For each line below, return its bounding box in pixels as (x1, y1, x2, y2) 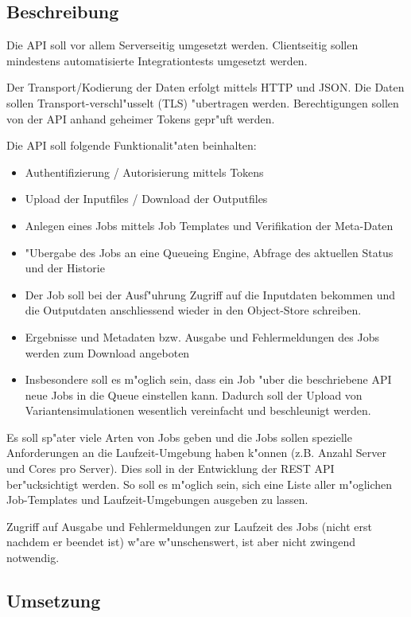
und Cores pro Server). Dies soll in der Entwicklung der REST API (6, 460, 335, 477)
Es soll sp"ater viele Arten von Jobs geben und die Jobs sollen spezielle (6, 428, 352, 445)
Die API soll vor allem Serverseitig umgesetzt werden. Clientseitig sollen (6, 37, 359, 53)
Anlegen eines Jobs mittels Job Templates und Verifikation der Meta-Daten (25, 217, 394, 233)
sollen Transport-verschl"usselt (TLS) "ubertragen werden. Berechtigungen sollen (6, 94, 399, 111)
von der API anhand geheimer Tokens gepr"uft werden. (6, 110, 275, 127)
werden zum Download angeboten (25, 344, 190, 361)
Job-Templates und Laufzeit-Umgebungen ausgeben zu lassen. (6, 491, 308, 508)
